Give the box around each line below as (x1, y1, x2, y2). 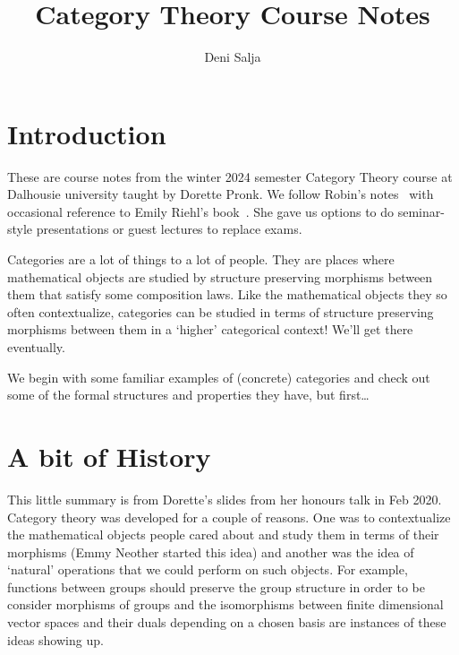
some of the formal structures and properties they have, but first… (7, 385, 370, 404)
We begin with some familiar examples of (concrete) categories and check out (7, 367, 430, 386)
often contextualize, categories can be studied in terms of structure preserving (7, 302, 434, 321)
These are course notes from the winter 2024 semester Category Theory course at (7, 167, 453, 185)
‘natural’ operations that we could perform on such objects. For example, (7, 560, 408, 579)
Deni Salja (204, 47, 261, 66)
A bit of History (7, 437, 211, 474)
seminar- (397, 202, 445, 220)
